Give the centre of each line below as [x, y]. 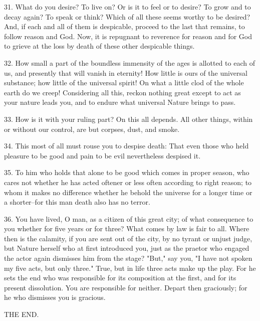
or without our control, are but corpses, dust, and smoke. [92, 129]
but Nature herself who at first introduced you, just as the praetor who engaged [127, 248]
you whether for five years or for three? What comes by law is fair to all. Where [127, 228]
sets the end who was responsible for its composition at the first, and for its [120, 278]
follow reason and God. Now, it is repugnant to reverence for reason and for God [128, 36]
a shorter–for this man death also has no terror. [77, 202]
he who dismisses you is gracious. [55, 297]
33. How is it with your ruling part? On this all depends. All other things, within [128, 119]
